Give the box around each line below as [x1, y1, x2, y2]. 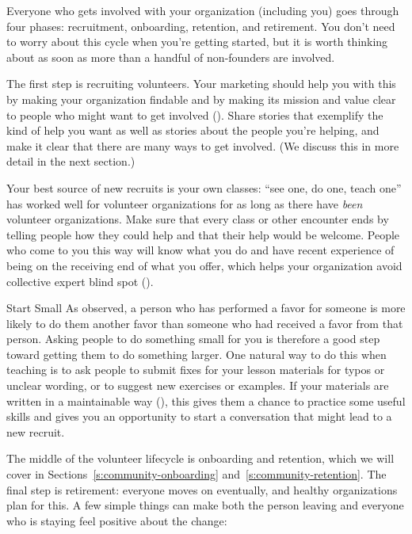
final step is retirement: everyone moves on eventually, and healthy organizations [6, 481, 398, 498]
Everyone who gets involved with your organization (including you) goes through [6, 2, 399, 18]
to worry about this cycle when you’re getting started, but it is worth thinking [6, 33, 388, 50]
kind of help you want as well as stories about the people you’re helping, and [6, 122, 380, 139]
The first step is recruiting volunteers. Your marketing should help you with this [6, 75, 396, 92]
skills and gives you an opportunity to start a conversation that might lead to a [6, 408, 392, 425]
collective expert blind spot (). [6, 273, 154, 289]
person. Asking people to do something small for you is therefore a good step [6, 330, 380, 347]
